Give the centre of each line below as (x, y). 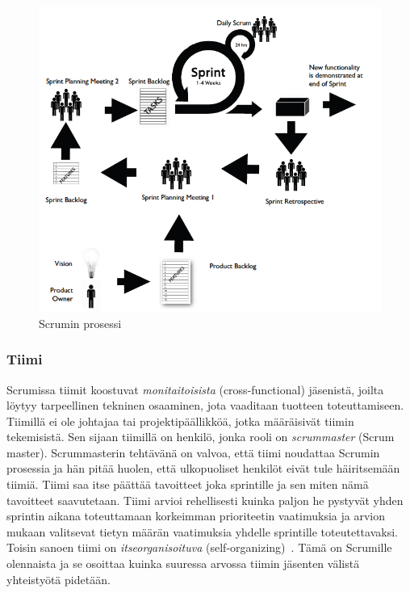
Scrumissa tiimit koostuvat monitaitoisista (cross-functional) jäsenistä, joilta (195, 389)
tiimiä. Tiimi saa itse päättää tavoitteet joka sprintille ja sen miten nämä (188, 484)
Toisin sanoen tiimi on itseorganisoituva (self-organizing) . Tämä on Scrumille (199, 547)
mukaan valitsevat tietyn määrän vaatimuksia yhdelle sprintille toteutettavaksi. (202, 531)
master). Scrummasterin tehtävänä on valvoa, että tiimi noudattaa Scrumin (193, 452)
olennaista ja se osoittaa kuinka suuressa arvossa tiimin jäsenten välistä (183, 564)
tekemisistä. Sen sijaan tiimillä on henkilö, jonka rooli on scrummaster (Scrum (201, 437)
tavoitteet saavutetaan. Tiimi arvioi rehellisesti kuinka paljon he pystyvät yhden (205, 500)
